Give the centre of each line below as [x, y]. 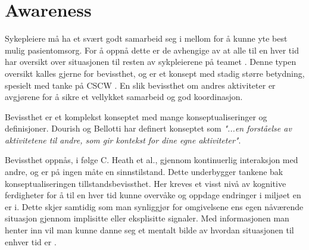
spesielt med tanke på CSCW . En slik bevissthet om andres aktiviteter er [140, 85]
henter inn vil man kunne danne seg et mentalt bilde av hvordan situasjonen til [149, 230]
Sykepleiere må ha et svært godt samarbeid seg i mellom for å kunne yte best [146, 38]
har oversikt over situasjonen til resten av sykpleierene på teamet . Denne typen [151, 62]
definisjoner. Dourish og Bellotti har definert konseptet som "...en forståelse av [148, 128]
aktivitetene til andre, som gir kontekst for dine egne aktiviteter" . [123, 140]
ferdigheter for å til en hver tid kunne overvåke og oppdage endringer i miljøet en [153, 195]
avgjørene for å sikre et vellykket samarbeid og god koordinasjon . [124, 97]
